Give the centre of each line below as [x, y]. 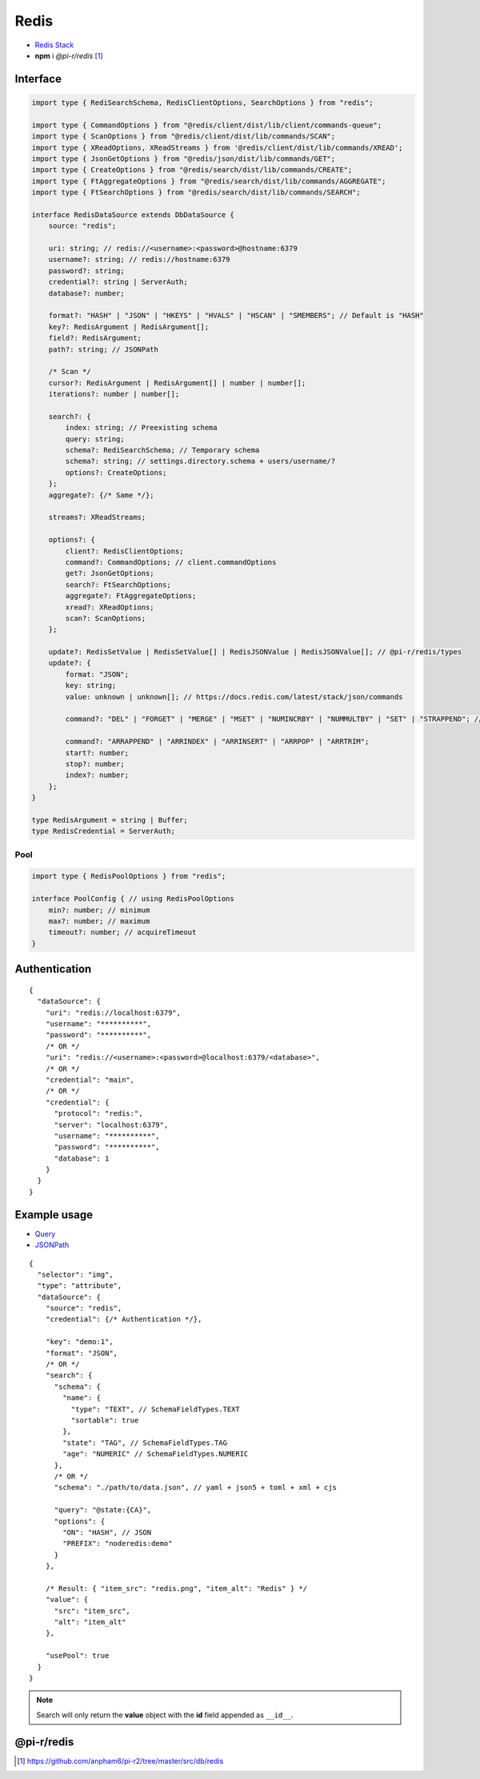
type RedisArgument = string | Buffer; [110, 820]
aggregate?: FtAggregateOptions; [131, 596]
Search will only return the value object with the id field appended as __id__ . [165, 1715]
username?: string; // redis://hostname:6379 [139, 260]
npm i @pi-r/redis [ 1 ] [69, 55]
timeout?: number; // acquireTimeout [122, 932]
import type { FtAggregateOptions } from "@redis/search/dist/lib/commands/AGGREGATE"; [209, 181]
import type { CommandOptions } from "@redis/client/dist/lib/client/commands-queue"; [207, 125]
